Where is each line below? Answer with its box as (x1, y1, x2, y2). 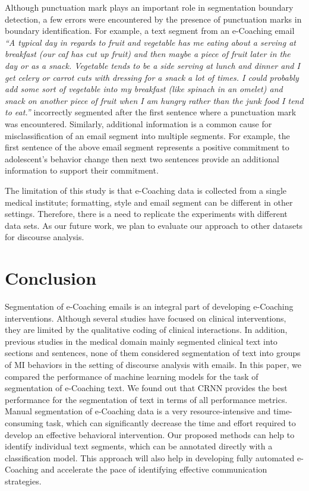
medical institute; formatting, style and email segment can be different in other (5, 196, 293, 208)
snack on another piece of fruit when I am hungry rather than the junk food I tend (5, 94, 304, 106)
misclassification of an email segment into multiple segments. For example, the (5, 129, 290, 141)
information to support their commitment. (5, 164, 159, 177)
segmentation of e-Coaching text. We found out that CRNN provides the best (5, 382, 288, 394)
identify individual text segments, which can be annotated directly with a (5, 440, 273, 452)
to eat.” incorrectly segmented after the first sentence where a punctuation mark (5, 106, 297, 118)
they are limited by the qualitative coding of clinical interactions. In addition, (5, 323, 288, 336)
